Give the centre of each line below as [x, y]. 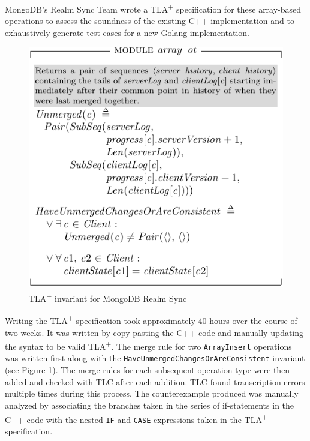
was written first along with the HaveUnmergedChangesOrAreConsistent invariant [155, 358]
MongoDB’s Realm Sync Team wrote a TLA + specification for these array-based [153, 8]
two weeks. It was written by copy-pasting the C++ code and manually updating [154, 332]
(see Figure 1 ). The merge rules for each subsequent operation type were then [148, 370]
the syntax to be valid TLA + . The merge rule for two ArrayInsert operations [148, 345]
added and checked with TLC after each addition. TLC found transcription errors [155, 381]
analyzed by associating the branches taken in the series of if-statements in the [150, 405]
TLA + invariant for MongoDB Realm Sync [108, 297]
